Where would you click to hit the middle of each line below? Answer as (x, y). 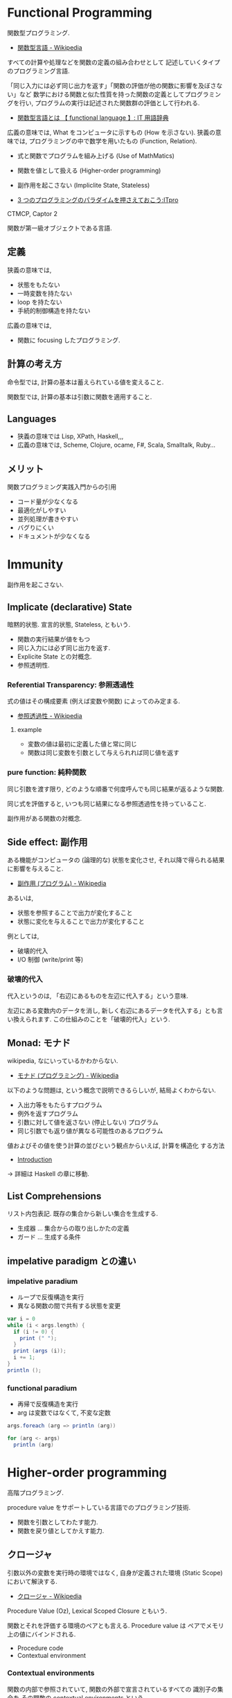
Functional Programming (80, 13)
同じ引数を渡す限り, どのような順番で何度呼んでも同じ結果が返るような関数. (116, 789)
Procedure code (40, 1648)
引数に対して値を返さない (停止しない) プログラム (88, 1123)
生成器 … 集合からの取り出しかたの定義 (73, 1228)
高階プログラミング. (36, 1492)
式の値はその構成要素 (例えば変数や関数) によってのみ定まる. (93, 701)
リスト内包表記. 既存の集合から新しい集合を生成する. (83, 1214)
